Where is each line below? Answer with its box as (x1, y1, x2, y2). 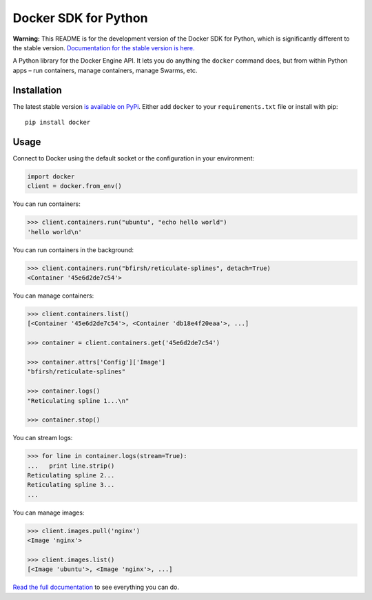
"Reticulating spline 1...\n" (27, 397, 130, 404)
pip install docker (25, 118, 91, 127)
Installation (12, 84, 62, 96)
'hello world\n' (27, 228, 83, 236)
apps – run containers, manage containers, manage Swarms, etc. (12, 66, 198, 74)
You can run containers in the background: (12, 245, 134, 254)
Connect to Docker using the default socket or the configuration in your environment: (12, 154, 255, 162)
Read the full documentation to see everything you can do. (12, 583, 179, 592)
